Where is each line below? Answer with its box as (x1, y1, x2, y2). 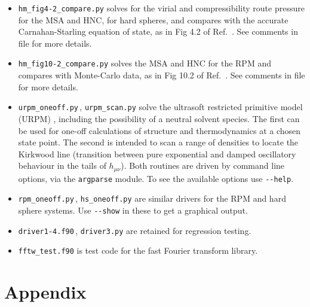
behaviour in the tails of (18, 159, 106, 172)
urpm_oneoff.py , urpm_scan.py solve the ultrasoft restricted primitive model (18, 101, 303, 113)
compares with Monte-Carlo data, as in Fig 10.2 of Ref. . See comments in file (18, 69, 305, 81)
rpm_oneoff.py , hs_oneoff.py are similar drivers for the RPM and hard (18, 192, 286, 205)
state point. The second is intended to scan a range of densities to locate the (18, 136, 299, 148)
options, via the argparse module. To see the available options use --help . (18, 172, 294, 184)
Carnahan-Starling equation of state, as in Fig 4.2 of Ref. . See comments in (18, 25, 298, 38)
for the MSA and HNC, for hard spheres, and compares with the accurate (18, 13, 288, 26)
